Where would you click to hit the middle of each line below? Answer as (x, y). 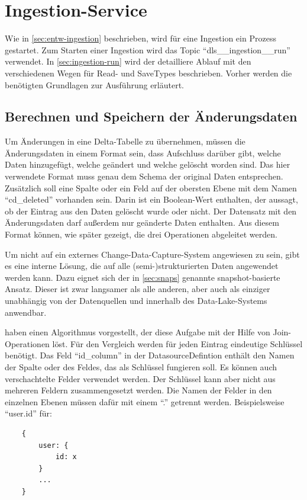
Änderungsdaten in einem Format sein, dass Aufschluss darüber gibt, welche (143, 153)
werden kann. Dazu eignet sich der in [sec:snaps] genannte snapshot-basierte (143, 277)
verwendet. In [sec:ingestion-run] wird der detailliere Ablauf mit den (128, 61)
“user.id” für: (28, 413)
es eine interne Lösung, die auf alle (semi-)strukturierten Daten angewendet (142, 266)
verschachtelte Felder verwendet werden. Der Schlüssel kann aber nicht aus (140, 378)
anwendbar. (26, 312)
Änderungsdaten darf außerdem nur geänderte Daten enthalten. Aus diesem (142, 222)
